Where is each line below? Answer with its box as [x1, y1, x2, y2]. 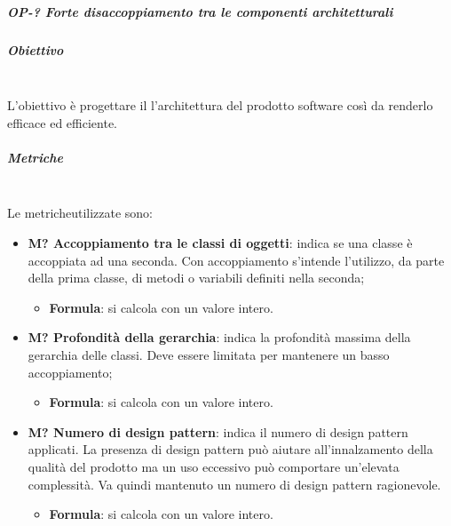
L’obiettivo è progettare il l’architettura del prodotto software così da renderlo [7, 96, 433, 115]
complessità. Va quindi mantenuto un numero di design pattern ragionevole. [28, 474, 441, 493]
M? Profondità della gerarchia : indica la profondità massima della [28, 328, 411, 347]
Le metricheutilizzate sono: [7, 203, 154, 222]
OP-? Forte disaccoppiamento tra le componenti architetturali [7, 2, 393, 20]
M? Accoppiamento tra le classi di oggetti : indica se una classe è [28, 234, 413, 252]
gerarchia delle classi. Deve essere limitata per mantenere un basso [28, 346, 390, 364]
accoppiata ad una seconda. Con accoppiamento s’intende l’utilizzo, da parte [28, 251, 445, 269]
